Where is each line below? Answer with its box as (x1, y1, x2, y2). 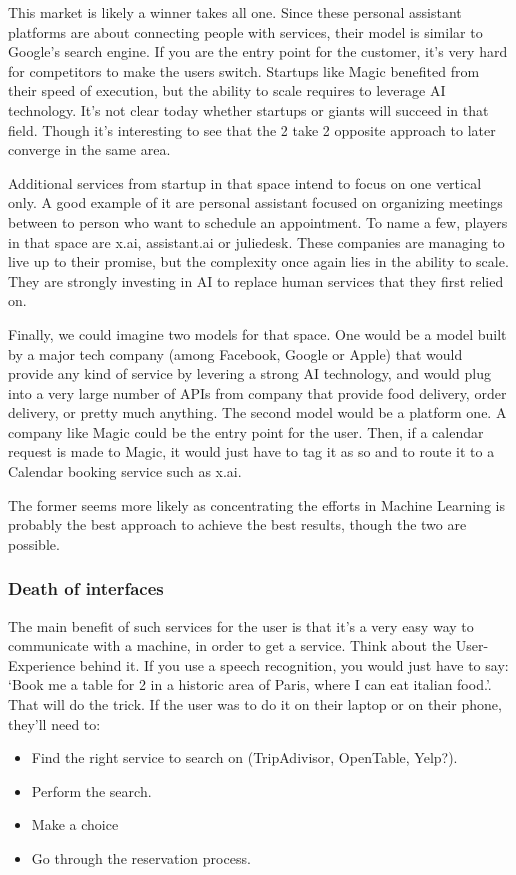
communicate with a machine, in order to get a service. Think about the (8, 635, 452, 656)
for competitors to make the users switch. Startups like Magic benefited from (8, 60, 480, 81)
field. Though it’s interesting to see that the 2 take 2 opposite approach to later (8, 119, 496, 140)
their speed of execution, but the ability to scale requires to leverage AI (8, 80, 446, 101)
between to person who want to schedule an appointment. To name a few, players (8, 211, 508, 232)
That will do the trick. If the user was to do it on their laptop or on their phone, (8, 694, 502, 715)
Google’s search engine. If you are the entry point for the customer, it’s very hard (8, 41, 508, 62)
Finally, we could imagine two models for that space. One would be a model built (8, 323, 507, 344)
